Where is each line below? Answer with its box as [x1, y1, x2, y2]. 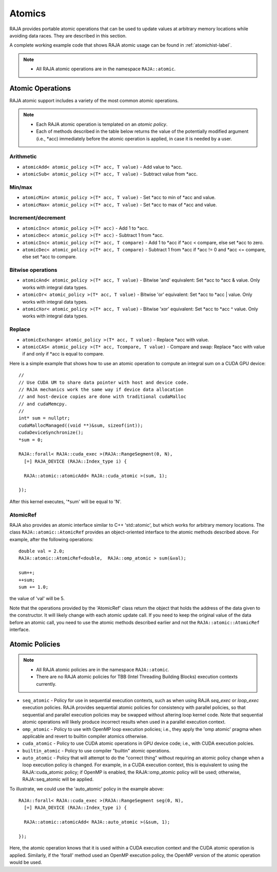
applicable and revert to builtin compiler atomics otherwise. [22, 733, 148, 739]
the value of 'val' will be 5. [9, 596, 65, 602]
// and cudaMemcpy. [18, 401, 68, 407]
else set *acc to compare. [22, 254, 77, 260]
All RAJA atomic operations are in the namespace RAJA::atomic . [36, 66, 176, 72]
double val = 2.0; [18, 548, 65, 554]
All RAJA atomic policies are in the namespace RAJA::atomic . [36, 666, 169, 672]
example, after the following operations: [9, 536, 94, 542]
